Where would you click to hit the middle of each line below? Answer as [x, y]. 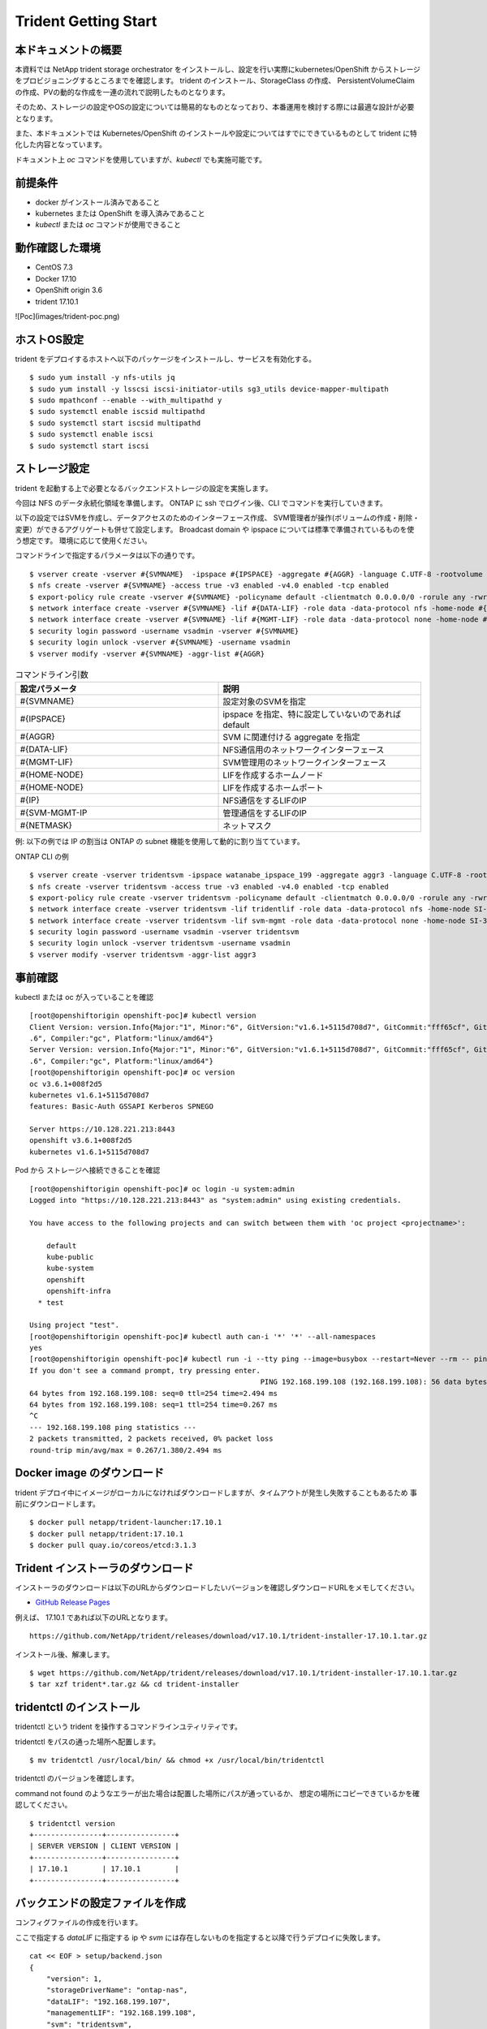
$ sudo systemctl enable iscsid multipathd [117, 411]
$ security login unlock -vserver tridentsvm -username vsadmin [160, 943]
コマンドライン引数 [52, 675]
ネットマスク [247, 826]
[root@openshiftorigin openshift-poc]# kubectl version [143, 1016]
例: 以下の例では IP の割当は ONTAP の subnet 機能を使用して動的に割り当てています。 [159, 842]
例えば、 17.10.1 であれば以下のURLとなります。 [93, 1617]
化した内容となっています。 [61, 144]
